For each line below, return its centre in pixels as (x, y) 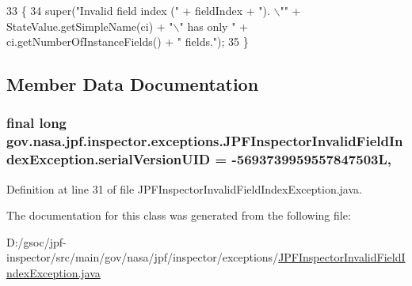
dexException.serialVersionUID (109, 159)
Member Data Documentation (133, 84)
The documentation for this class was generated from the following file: (179, 215)
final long (37, 123)
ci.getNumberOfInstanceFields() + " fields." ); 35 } (128, 41)
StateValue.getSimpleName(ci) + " (90, 26)
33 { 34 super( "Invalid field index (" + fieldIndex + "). (138, 10)
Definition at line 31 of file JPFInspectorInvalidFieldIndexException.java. (184, 188)
